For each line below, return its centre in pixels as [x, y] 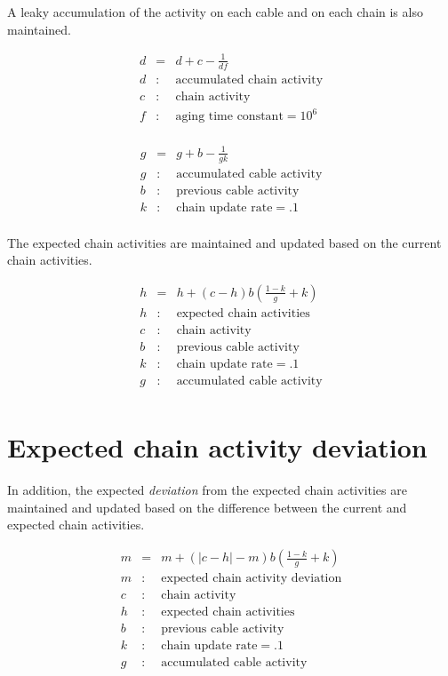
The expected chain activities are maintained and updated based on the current [224, 242]
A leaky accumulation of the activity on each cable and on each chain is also [215, 12]
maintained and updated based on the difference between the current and [207, 507]
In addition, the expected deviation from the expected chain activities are [207, 490]
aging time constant [229, 117]
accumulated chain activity [249, 80]
